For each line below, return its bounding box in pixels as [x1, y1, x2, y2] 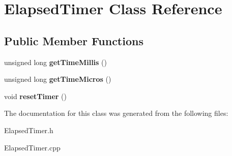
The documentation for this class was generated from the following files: [4, 108, 228, 118]
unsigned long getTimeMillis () [4, 56, 107, 67]
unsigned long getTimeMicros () [4, 74, 111, 84]
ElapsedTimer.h [4, 124, 53, 135]
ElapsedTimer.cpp [4, 142, 61, 152]
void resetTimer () [4, 90, 67, 101]
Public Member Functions [4, 33, 143, 48]
